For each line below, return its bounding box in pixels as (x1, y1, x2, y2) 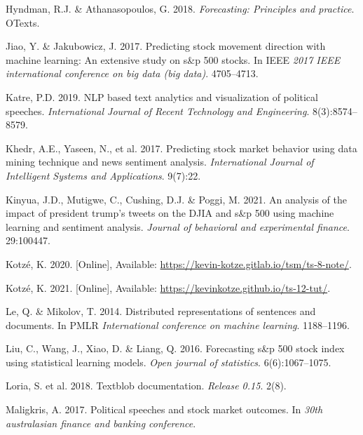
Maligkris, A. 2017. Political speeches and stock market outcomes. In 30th (6, 402, 323, 417)
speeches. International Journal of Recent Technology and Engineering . (6, 103, 310, 118)
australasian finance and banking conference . (6, 415, 196, 430)
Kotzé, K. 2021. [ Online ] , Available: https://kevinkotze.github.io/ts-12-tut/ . (6, 280, 331, 295)
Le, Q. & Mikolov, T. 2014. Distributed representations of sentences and (6, 304, 316, 319)
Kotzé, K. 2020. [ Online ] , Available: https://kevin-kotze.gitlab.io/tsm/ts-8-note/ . (6, 256, 352, 271)
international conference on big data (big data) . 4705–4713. (6, 66, 259, 81)
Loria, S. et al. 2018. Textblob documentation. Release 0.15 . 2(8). (6, 378, 287, 393)
